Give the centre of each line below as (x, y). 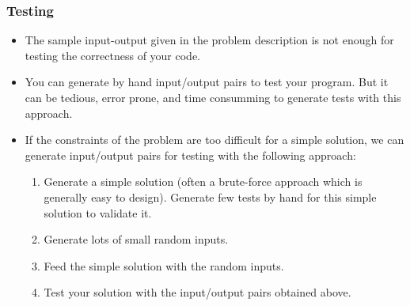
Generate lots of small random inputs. (136, 239)
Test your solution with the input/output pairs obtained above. (197, 292)
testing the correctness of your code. (113, 55)
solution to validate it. (98, 212)
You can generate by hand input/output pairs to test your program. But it (207, 82)
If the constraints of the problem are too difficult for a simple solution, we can (214, 140)
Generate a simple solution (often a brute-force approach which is (203, 181)
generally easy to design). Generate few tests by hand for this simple (210, 196)
